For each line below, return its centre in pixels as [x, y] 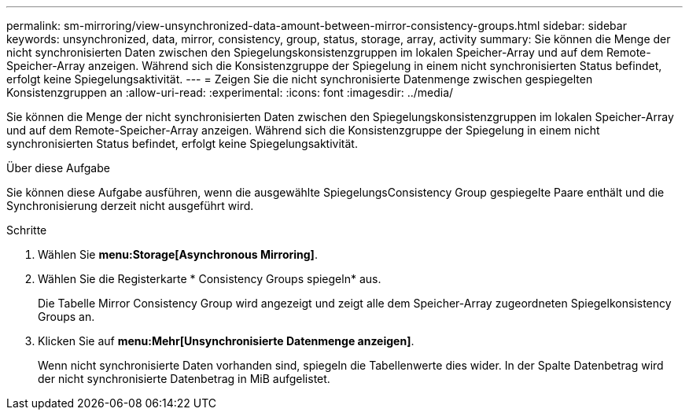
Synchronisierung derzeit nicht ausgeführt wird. [130, 206]
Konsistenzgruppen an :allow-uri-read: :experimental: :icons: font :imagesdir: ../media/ [230, 92]
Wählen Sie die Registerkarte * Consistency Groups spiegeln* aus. [210, 279]
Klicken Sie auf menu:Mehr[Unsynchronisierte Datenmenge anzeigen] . [226, 341]
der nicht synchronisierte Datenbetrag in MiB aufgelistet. [184, 379]
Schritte [27, 230]
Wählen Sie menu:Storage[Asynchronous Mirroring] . [178, 254]
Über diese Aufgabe [58, 168]
